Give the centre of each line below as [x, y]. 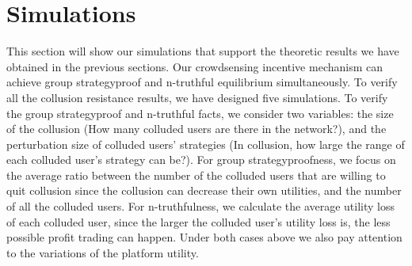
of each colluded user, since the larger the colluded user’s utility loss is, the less [198, 221]
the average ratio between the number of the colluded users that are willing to [196, 175]
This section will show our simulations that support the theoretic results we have [203, 51]
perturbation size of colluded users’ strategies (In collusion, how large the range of [206, 144]
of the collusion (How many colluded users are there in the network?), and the [196, 129]
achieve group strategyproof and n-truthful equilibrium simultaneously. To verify [202, 82]
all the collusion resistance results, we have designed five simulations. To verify [197, 97]
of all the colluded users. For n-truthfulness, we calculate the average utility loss [201, 206]
